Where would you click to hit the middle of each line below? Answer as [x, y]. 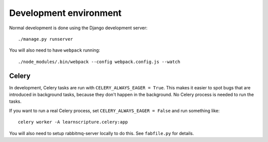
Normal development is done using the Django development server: [78, 28]
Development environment [65, 13]
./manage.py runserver [46, 39]
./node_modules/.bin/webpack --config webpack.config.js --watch [99, 62]
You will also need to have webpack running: [55, 50]
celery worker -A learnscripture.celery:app [73, 122]
